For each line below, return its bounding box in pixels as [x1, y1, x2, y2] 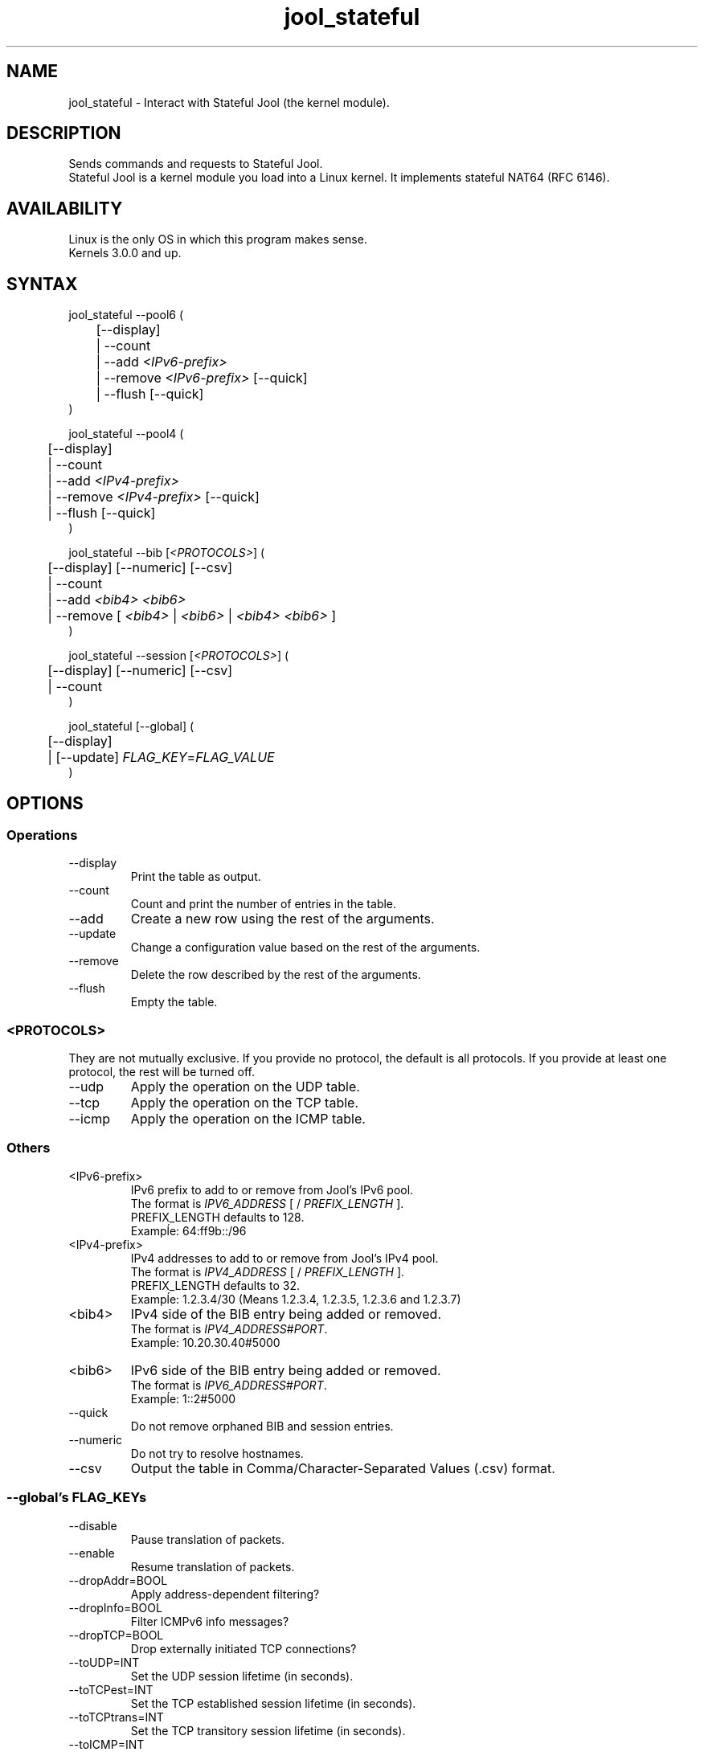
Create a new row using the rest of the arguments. [130, 911, 435, 927]
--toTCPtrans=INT [68, 1709, 164, 1724]
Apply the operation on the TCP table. [130, 1095, 358, 1111]
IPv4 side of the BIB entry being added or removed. [130, 1305, 442, 1322]
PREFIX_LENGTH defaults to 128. [130, 1210, 305, 1224]
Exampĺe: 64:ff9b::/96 [130, 1223, 247, 1238]
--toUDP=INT [68, 1655, 140, 1669]
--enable [68, 1545, 115, 1560]
